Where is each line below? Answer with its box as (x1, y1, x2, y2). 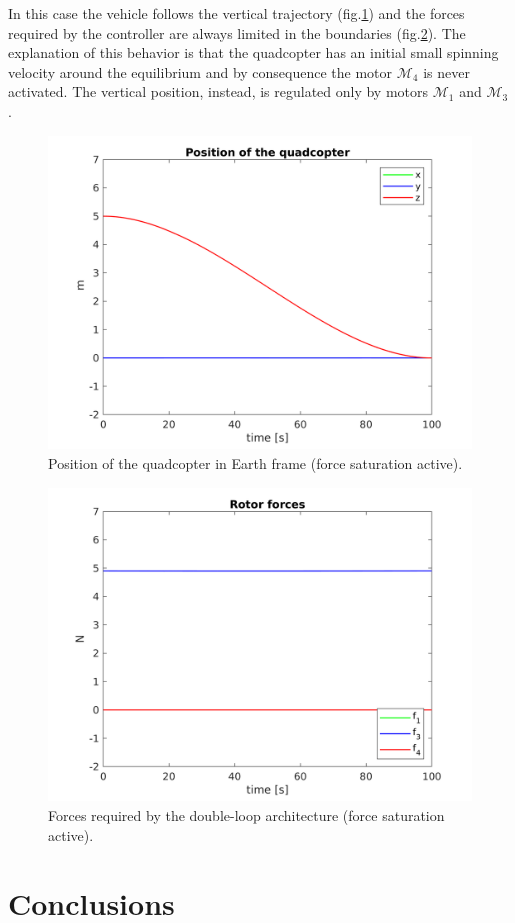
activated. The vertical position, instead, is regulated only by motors (8, 81, 429, 102)
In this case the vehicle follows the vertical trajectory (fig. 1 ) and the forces (8, 3, 465, 23)
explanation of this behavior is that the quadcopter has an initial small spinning (8, 42, 499, 63)
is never (423, 61, 470, 82)
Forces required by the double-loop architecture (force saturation (48, 805, 445, 826)
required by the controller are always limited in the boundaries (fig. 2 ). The (8, 22, 466, 43)
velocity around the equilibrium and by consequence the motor (8, 61, 393, 82)
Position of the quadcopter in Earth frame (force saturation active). (48, 453, 463, 474)
